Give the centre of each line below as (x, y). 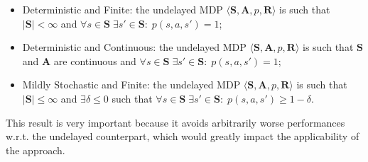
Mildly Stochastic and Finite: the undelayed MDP (131, 85)
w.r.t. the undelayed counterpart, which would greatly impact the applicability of (183, 136)
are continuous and (95, 60)
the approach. (36, 150)
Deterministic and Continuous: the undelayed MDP (134, 47)
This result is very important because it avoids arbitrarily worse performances (175, 122)
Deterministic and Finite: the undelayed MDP (123, 9)
